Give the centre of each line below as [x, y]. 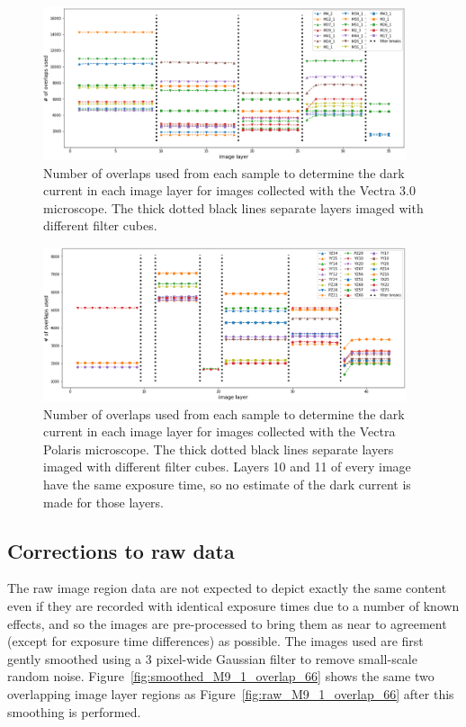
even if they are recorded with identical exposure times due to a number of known [233, 605]
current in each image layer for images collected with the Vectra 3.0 [229, 190]
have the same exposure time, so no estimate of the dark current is [227, 484]
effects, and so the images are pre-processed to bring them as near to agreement [227, 623]
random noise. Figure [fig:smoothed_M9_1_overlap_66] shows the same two [221, 676]
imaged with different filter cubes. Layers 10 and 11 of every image [227, 467]
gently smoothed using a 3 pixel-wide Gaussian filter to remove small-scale [212, 658]
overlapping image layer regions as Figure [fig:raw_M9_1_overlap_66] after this [231, 693]
